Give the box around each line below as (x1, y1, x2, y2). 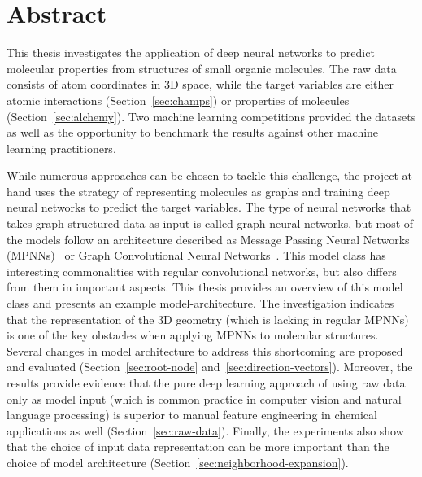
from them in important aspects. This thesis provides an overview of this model (7, 278, 403, 295)
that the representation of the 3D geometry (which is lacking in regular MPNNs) (7, 310, 409, 327)
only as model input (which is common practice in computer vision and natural (7, 390, 402, 407)
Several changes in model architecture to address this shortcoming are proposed (7, 342, 403, 359)
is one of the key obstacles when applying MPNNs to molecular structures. (7, 326, 379, 344)
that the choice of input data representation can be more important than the (7, 438, 389, 455)
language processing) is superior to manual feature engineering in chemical (7, 406, 377, 423)
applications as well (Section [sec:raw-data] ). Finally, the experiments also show (7, 422, 404, 439)
